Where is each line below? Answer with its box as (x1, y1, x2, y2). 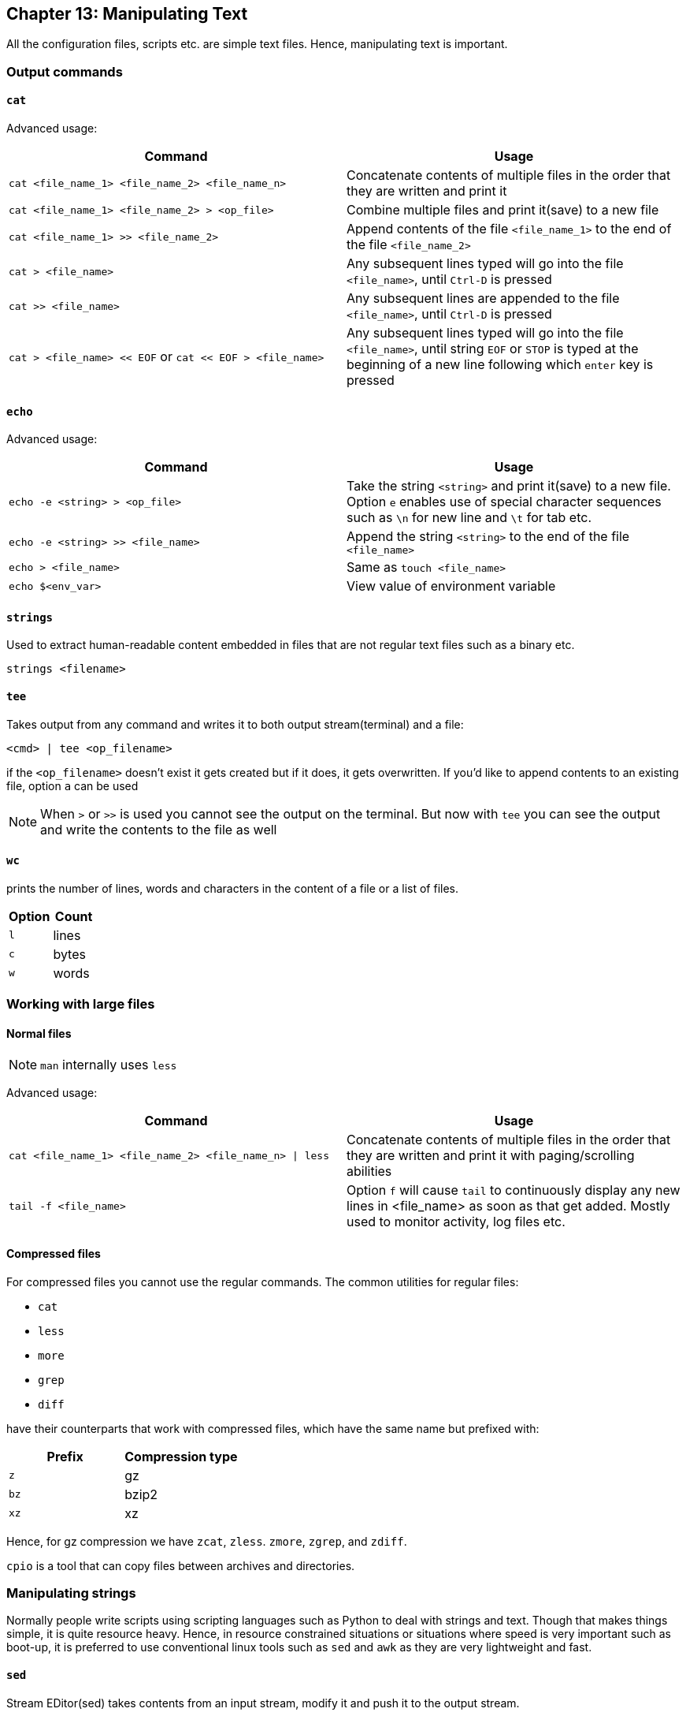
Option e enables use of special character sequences (347, 494, 662, 510)
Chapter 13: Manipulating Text (6, 4, 248, 24)
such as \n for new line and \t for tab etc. (347, 509, 591, 526)
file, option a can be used (6, 778, 139, 793)
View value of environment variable (347, 578, 556, 595)
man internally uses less (40, 1057, 177, 1073)
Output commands (6, 63, 123, 80)
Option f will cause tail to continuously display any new (347, 1182, 680, 1199)
